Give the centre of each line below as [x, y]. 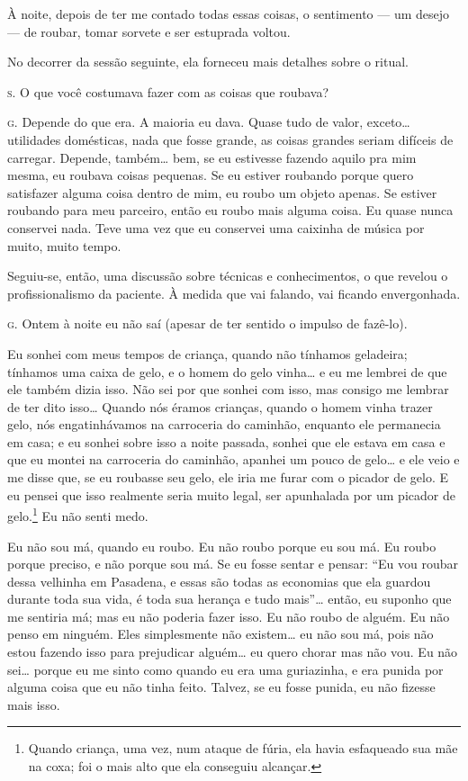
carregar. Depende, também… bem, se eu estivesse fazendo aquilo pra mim [212, 157]
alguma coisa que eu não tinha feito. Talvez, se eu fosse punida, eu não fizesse [221, 687]
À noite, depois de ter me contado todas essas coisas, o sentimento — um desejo [229, 13]
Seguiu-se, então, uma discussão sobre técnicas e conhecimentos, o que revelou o [228, 276]
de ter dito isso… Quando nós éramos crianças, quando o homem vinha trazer [220, 406]
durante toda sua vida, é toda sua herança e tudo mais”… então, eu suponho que [229, 599]
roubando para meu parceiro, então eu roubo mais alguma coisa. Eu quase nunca [230, 210]
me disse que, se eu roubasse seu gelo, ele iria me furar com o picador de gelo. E [228, 477]
